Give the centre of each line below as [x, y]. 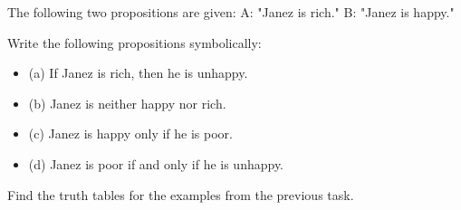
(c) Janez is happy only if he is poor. [130, 134]
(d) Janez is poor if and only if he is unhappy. [156, 163]
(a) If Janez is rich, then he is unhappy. [138, 73]
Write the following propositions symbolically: [134, 42]
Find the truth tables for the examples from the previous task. [181, 194]
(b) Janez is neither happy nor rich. [127, 103]
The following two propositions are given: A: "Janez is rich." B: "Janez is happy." [231, 12]
